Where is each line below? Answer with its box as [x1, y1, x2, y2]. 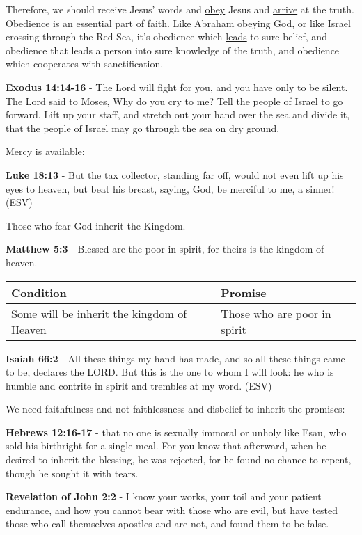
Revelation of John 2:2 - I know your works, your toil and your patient [6, 489, 322, 504]
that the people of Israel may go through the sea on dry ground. [6, 120, 280, 135]
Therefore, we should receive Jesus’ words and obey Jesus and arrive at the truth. [6, 2, 354, 16]
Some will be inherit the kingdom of [11, 305, 187, 321]
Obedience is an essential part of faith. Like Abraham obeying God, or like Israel [6, 15, 351, 30]
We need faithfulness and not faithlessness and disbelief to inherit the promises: [6, 401, 345, 416]
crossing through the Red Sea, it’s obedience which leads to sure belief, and [6, 29, 327, 44]
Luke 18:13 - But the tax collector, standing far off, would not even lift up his [6, 167, 344, 182]
